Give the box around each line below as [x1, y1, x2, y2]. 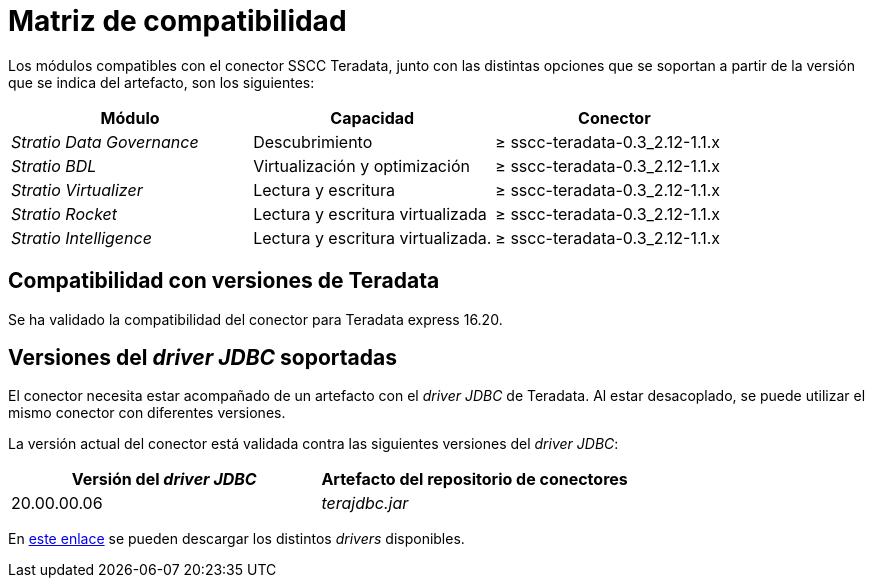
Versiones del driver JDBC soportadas [8, 345, 397, 371]
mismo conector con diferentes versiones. [8, 404, 286, 422]
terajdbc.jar [321, 493, 409, 514]
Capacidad [330, 107, 415, 128]
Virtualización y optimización [253, 155, 470, 176]
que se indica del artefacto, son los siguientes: [8, 73, 315, 91]
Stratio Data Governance [11, 131, 199, 152]
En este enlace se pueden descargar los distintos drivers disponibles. [8, 530, 465, 548]
